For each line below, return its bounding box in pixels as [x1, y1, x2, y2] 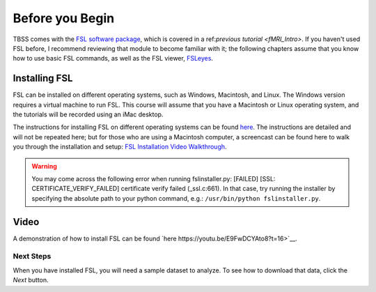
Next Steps [13, 252, 52, 261]
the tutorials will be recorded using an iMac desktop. [13, 110, 164, 118]
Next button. [13, 276, 49, 284]
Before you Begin [13, 10, 115, 26]
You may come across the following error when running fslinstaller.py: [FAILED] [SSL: [31, 174, 276, 183]
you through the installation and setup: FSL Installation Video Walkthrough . [13, 143, 227, 151]
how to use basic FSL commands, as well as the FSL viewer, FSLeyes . [13, 54, 214, 63]
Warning [31, 162, 57, 170]
